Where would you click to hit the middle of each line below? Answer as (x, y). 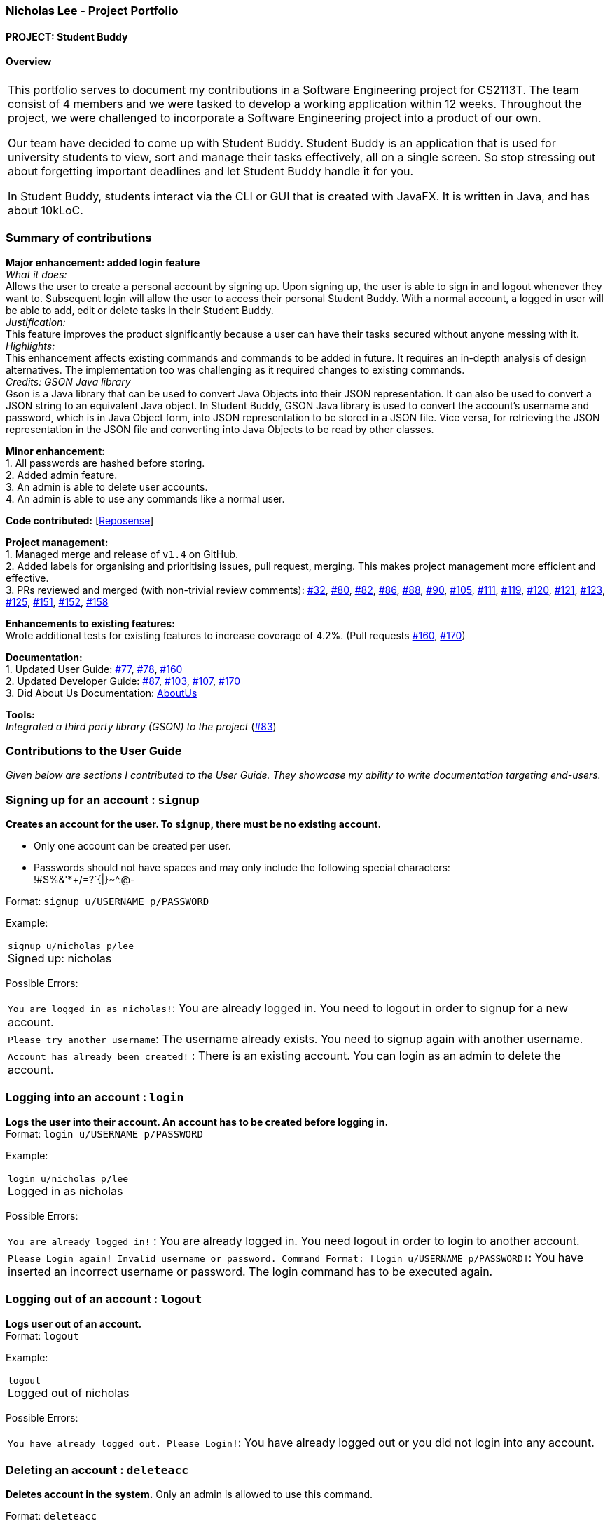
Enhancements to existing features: (90, 623)
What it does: (36, 274)
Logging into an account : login (95, 1097)
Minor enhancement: (55, 451)
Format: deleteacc (51, 1516)
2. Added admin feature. (62, 475)
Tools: (20, 714)
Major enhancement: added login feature (103, 262)
